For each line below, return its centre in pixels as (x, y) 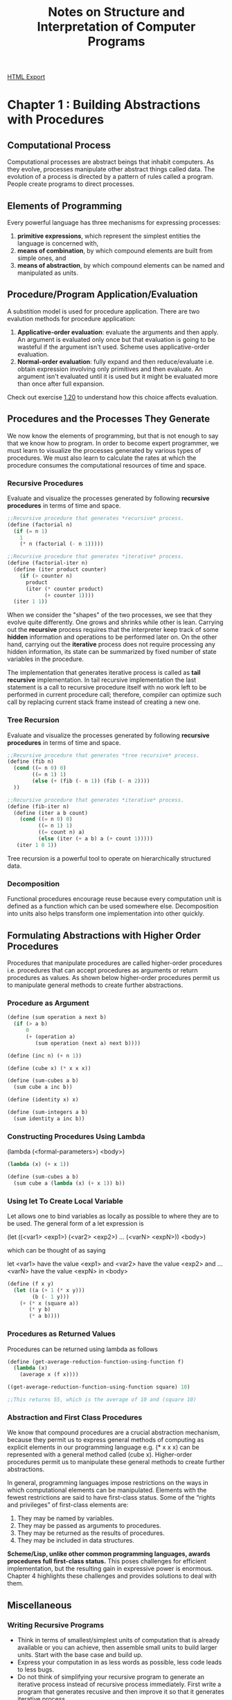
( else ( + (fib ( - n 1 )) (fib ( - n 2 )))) (91, 781)
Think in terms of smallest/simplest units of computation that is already (118, 1640)
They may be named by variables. (65, 1518)
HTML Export (26, 77)
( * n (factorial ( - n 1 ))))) (62, 544)
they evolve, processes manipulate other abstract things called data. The (111, 169)
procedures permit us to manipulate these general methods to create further (116, 1462)
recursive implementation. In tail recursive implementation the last (102, 680)
